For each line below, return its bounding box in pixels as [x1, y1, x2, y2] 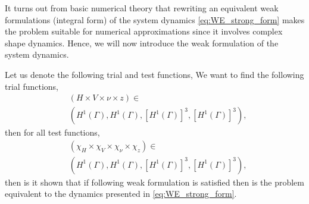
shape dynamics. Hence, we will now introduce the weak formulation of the [5, 36, 279, 49]
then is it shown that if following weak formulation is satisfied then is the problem [5, 175, 304, 188]
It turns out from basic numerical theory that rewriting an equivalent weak [5, 2, 279, 14]
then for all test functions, [5, 126, 100, 139]
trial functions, [5, 80, 58, 92]
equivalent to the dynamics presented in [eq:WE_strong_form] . [5, 187, 237, 200]
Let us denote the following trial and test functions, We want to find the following [5, 68, 304, 80]
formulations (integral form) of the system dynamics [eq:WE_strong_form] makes [5, 13, 305, 26]
